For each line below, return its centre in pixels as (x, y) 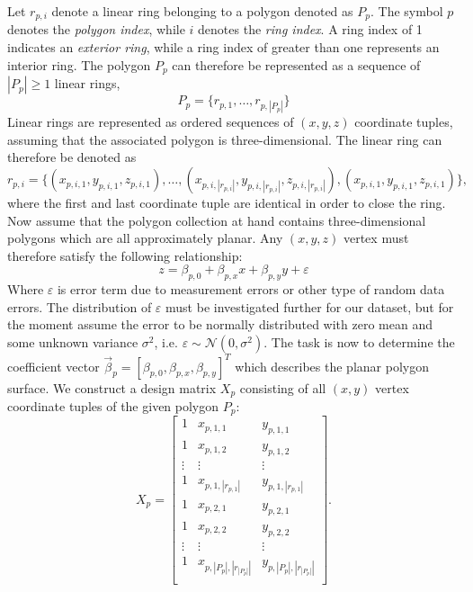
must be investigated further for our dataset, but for (310, 306)
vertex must (376, 238)
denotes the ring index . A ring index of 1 (310, 29)
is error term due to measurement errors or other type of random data (251, 289)
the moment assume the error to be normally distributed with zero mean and (220, 324)
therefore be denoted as (72, 157)
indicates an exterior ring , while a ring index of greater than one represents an (223, 47)
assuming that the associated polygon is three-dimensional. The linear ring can (225, 139)
